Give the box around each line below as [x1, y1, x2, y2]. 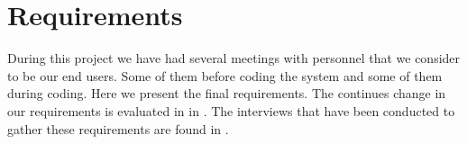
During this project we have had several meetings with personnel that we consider [7, 49, 461, 67]
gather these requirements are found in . [7, 119, 229, 138]
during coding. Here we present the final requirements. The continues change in [7, 84, 446, 103]
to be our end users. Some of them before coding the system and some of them [7, 66, 443, 85]
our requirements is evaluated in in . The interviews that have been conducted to [7, 101, 455, 120]
